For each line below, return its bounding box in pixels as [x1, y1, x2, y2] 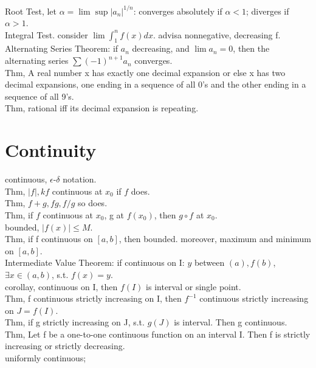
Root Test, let [5, 4, 57, 17]
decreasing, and [132, 42, 190, 55]
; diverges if [246, 4, 289, 17]
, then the [233, 42, 270, 55]
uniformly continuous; [5, 352, 86, 364]
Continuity [5, 137, 97, 162]
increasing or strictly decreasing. [5, 339, 125, 352]
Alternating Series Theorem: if [5, 42, 118, 55]
